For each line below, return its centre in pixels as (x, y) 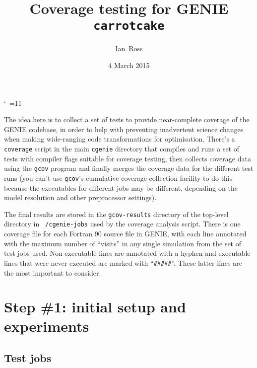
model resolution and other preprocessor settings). (80, 197)
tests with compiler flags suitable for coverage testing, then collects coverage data (128, 158)
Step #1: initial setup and (95, 307)
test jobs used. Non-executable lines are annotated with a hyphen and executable (127, 253)
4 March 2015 (129, 65)
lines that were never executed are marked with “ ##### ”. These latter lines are (123, 262)
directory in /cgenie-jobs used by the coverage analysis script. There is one (122, 224)
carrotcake (129, 26)
